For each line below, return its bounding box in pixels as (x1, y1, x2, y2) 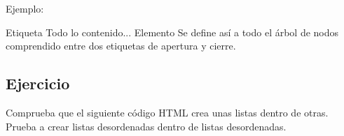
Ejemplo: (6, 1, 44, 15)
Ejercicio (6, 73, 70, 94)
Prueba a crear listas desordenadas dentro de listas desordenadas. (6, 119, 287, 133)
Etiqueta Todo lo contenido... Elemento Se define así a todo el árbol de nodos (6, 24, 339, 39)
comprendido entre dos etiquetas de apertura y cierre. (6, 38, 236, 53)
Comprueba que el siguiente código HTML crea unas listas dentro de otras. (6, 105, 329, 119)
